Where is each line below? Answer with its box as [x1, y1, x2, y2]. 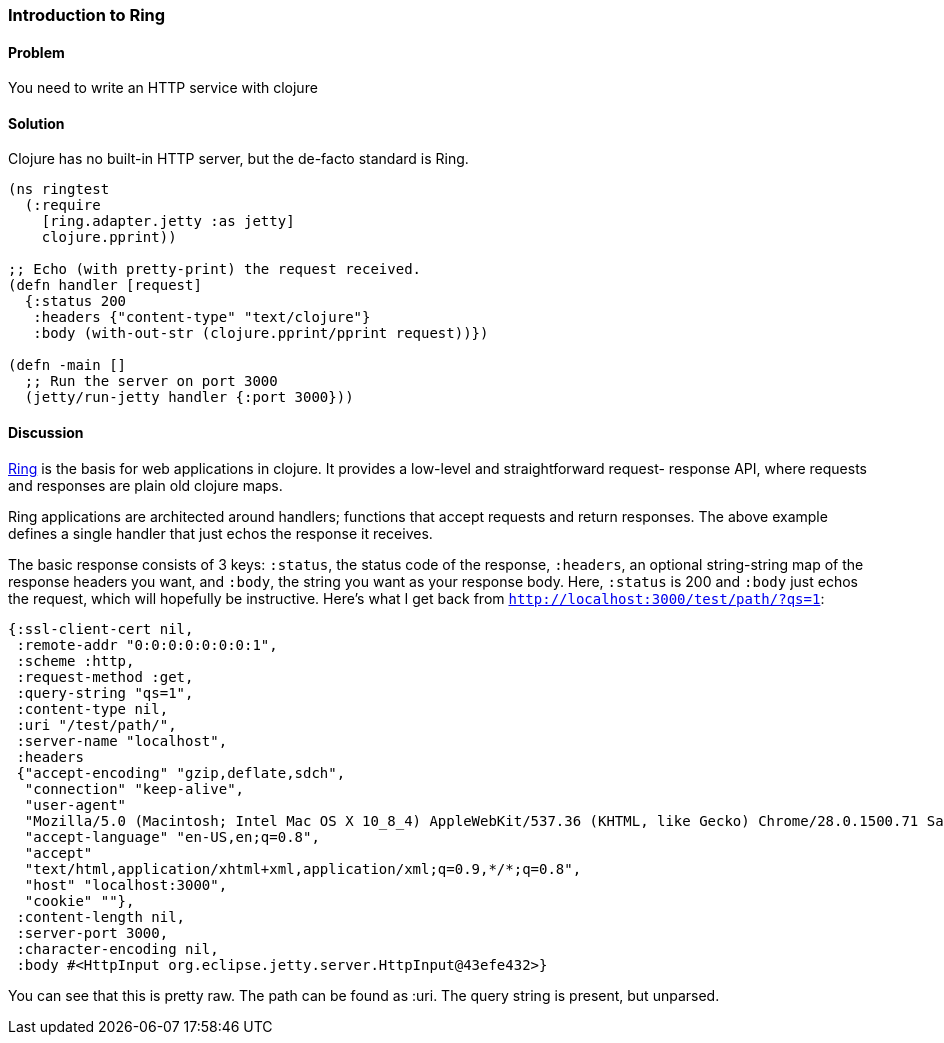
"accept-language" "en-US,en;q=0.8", [24, 828, 320, 845]
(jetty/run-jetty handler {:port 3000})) [24, 389, 354, 406]
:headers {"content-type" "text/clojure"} [33, 309, 371, 326]
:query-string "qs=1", [16, 684, 194, 701]
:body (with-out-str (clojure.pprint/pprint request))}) [33, 325, 489, 342]
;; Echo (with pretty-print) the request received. [8, 261, 422, 278]
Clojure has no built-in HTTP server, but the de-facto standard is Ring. [8, 150, 469, 168]
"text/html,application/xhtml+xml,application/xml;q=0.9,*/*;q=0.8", [24, 860, 582, 877]
